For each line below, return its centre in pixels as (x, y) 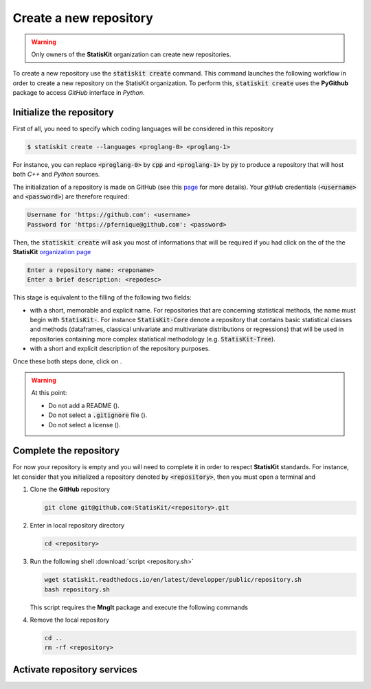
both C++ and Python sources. (56, 174)
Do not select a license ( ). (85, 425)
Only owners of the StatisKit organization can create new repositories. (131, 54)
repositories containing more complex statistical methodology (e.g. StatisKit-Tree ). (153, 339)
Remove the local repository (70, 620)
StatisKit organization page (52, 251)
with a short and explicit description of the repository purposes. (120, 349)
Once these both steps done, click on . (67, 361)
